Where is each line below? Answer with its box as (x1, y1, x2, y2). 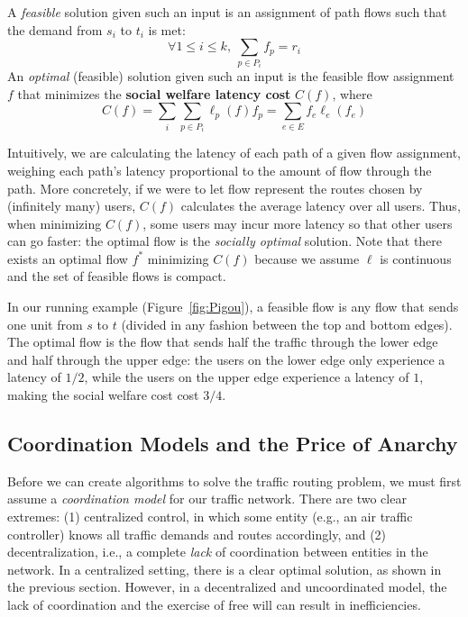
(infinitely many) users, (7, 196, 136, 215)
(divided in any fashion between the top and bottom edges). (121, 314, 453, 333)
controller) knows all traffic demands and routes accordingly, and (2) (7, 524, 387, 543)
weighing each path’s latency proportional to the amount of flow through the (7, 160, 432, 179)
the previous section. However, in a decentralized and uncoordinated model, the (7, 577, 447, 596)
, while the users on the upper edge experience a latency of (84, 367, 409, 386)
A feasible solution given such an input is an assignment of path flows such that (7, 3, 447, 21)
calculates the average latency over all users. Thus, (180, 196, 461, 215)
